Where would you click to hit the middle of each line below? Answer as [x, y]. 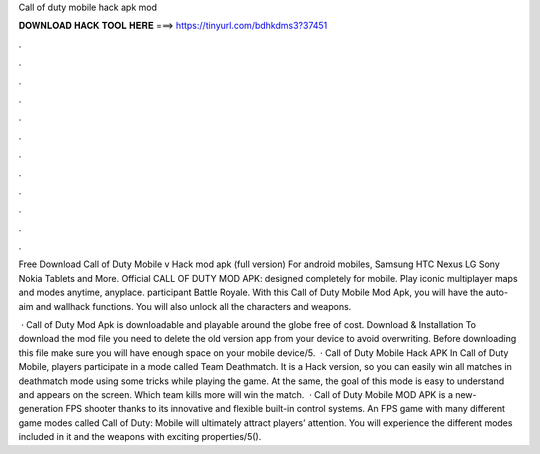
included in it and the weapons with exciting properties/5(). [140, 437]
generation [41, 409]
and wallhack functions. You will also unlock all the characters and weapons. [193, 306]
